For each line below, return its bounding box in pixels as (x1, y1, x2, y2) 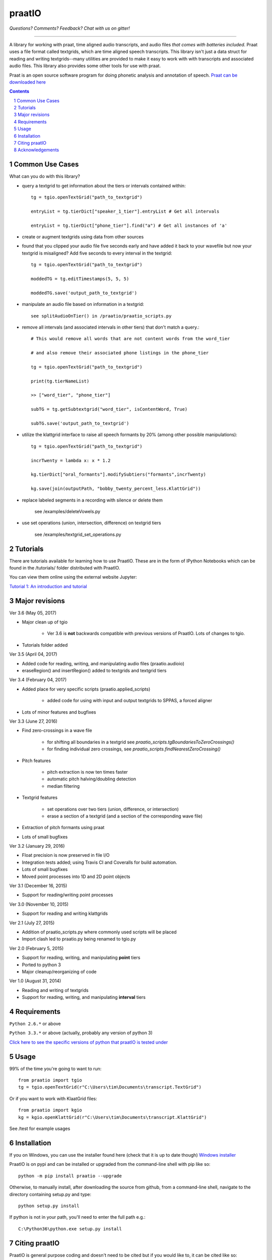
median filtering (47, 783, 80, 789)
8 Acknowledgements (14, 147, 59, 153)
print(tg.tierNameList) (31, 378, 90, 384)
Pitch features (22, 758, 51, 764)
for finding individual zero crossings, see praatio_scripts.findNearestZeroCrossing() (47, 746, 221, 752)
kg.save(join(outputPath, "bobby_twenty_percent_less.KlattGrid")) (31, 486, 201, 491)
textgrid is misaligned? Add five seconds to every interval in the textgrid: (22, 250, 172, 256)
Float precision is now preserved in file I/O (22, 852, 110, 858)
